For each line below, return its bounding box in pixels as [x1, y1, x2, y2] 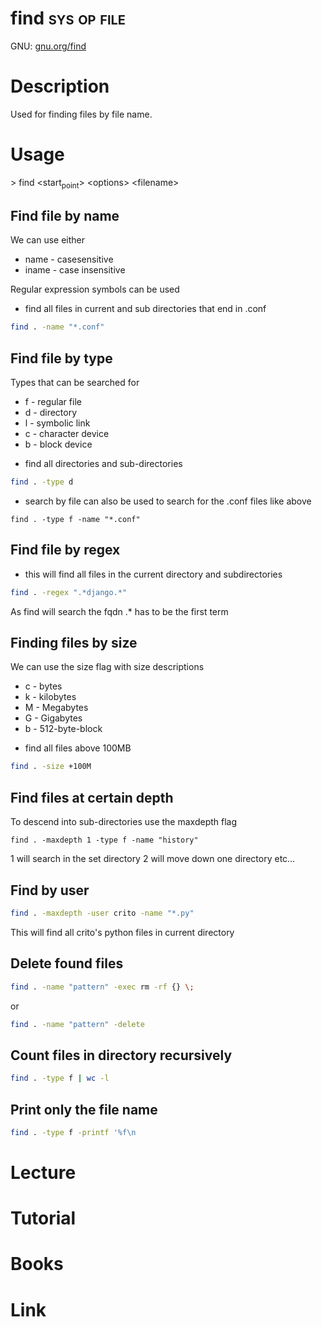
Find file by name [10, 208, 120, 224]
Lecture [10, 1161, 77, 1184]
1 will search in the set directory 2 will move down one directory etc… [10, 853, 296, 865]
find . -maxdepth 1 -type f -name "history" [10, 835, 199, 846]
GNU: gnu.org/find [10, 40, 87, 52]
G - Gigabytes [24, 712, 83, 724]
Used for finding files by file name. [10, 108, 153, 120]
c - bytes [24, 680, 63, 692]
